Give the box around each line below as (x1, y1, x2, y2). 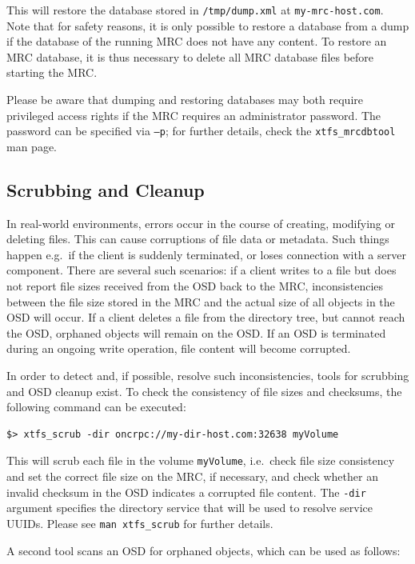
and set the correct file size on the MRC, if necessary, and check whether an (6, 468, 378, 485)
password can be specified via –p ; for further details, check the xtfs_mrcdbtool (6, 122, 396, 139)
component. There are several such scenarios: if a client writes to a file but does (6, 262, 397, 278)
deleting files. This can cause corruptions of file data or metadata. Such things (6, 230, 389, 247)
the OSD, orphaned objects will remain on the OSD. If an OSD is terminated (6, 324, 386, 341)
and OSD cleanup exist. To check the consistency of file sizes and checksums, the (6, 382, 402, 399)
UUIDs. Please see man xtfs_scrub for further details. (6, 514, 273, 531)
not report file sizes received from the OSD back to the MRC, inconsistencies (6, 278, 384, 294)
